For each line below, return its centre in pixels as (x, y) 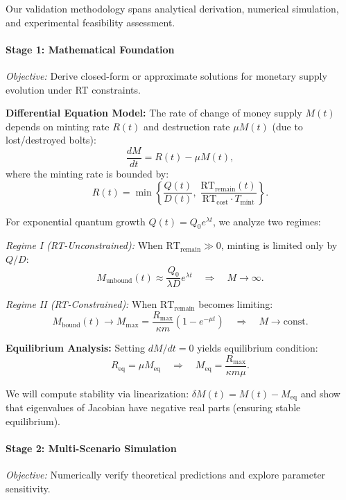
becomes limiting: (236, 304)
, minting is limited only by (279, 245)
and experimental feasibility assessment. (90, 22)
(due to (287, 126)
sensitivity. (28, 488)
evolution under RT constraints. (73, 89)
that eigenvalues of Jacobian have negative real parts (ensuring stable (153, 407)
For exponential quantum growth (76, 221)
